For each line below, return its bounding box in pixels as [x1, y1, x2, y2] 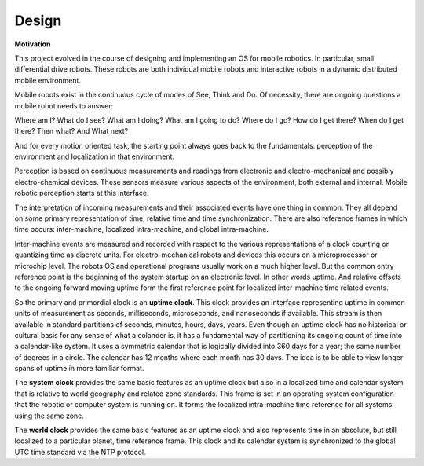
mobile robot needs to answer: [14, 101, 114, 110]
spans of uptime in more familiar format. [14, 364, 144, 373]
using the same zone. [14, 411, 84, 420]
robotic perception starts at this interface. [14, 189, 149, 198]
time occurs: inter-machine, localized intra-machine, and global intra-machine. [14, 225, 269, 234]
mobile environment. [14, 75, 82, 85]
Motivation [14, 39, 51, 49]
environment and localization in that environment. [14, 152, 175, 161]
